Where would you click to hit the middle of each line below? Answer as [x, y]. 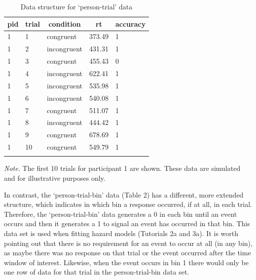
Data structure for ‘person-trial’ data [76, 6]
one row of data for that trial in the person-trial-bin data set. [97, 272]
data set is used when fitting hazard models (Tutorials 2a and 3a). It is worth [121, 233]
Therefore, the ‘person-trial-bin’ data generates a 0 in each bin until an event [121, 214]
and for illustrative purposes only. [55, 178]
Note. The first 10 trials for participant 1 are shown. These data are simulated [122, 168]
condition [65, 23]
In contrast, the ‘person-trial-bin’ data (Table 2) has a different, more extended [124, 194]
